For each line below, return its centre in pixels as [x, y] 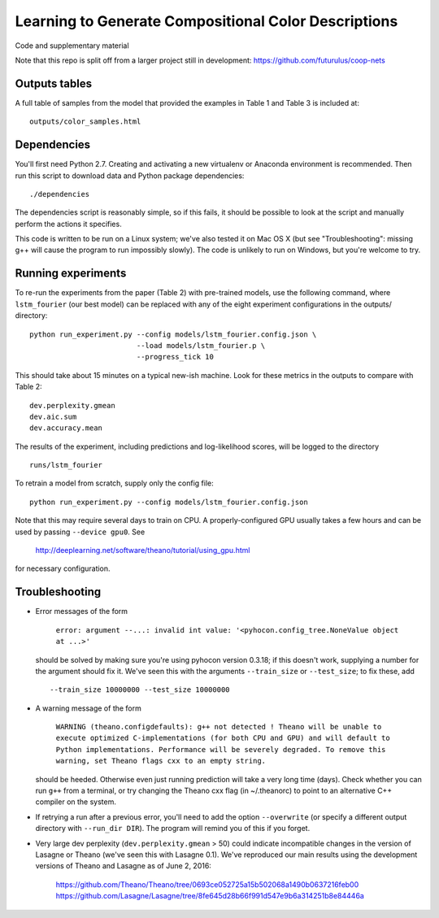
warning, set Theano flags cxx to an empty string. [161, 761]
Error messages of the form [82, 611]
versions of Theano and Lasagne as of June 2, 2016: [123, 866]
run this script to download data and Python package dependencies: [130, 176]
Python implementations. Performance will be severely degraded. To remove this [221, 749]
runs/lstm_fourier [66, 465]
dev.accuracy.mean [66, 428]
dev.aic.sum [53, 416]
